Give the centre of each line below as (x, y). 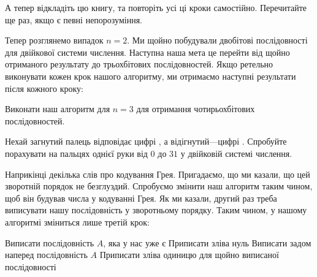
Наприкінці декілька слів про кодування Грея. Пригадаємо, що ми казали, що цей (158, 174)
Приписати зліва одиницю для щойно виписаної (189, 255)
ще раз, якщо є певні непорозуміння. (74, 19)
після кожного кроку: (44, 88)
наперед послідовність (46, 255)
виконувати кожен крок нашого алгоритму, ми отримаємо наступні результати (151, 76)
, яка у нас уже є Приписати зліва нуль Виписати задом (207, 242)
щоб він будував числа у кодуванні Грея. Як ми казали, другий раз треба (141, 198)
